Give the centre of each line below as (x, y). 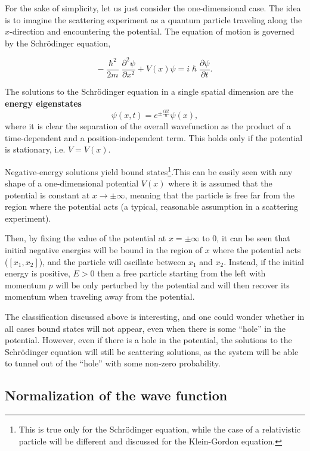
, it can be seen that (253, 238)
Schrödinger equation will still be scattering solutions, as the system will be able (152, 351)
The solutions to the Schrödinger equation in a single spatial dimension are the (149, 91)
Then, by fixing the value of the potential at (86, 238)
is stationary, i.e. (35, 149)
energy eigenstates (43, 103)
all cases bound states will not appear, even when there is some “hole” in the (145, 328)
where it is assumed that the (220, 183)
